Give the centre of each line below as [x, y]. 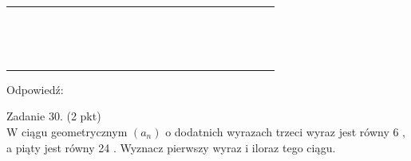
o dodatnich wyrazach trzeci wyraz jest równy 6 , [285, 131]
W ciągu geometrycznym [67, 131]
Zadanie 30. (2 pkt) [54, 116]
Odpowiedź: [35, 89]
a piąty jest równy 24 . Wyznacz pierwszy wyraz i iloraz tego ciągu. [171, 147]
